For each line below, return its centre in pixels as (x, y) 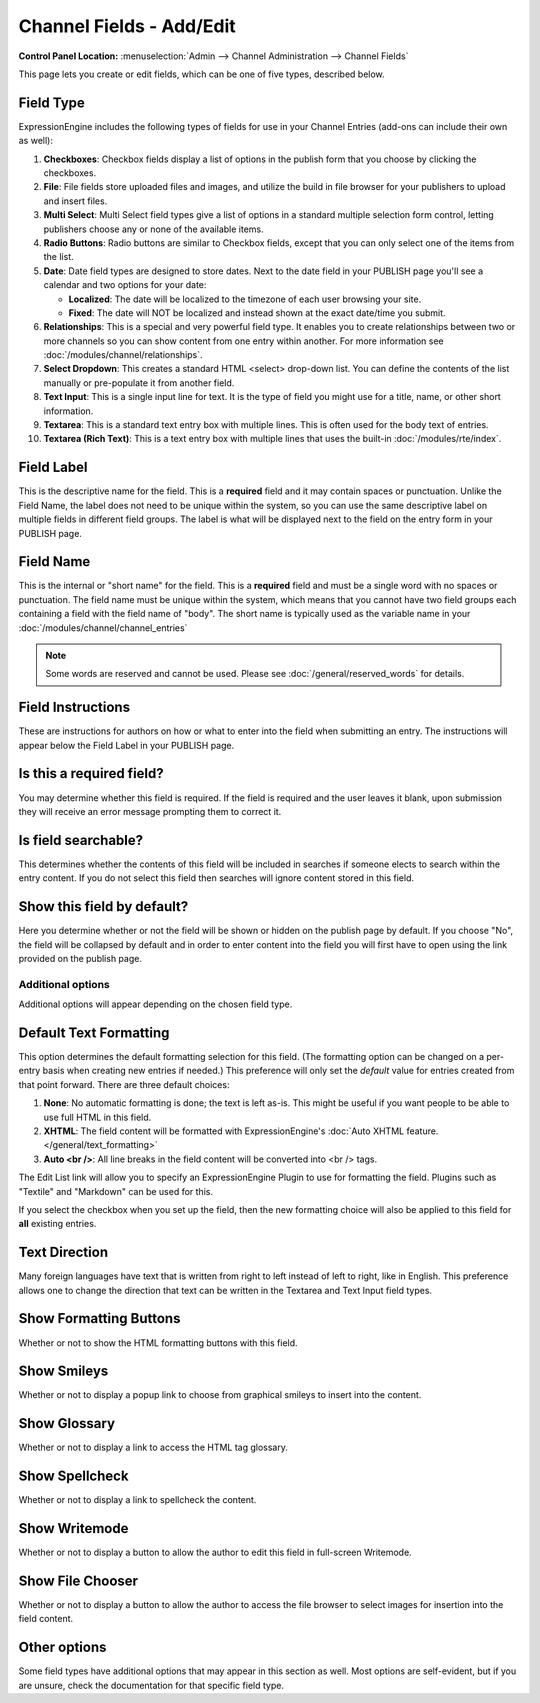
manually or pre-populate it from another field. (139, 382)
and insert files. (75, 201)
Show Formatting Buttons (99, 1318)
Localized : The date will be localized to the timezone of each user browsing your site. (245, 299)
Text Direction (63, 1252)
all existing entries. (57, 1224)
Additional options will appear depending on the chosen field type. (155, 1004)
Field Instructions (74, 707)
